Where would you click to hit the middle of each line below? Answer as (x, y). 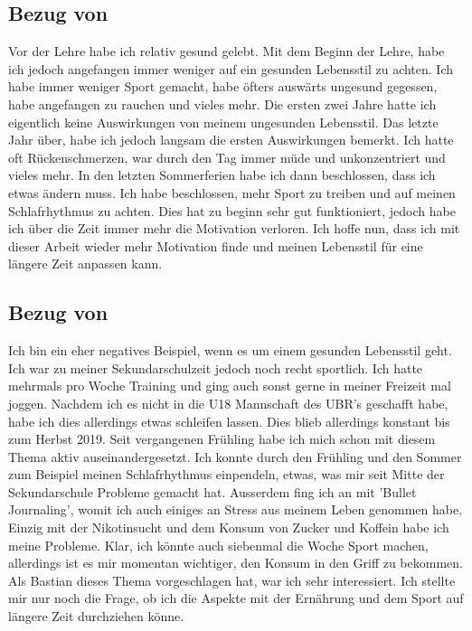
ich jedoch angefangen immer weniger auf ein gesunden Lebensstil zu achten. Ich (231, 68)
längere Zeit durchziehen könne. (96, 616)
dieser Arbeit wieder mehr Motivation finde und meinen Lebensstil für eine (216, 245)
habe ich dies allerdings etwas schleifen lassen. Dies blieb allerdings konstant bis (229, 421)
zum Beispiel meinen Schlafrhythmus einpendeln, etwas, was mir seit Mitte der (227, 474)
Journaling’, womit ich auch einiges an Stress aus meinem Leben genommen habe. (236, 509)
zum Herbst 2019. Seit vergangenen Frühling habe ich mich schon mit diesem (222, 439)
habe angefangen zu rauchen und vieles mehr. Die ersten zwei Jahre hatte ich (222, 104)
